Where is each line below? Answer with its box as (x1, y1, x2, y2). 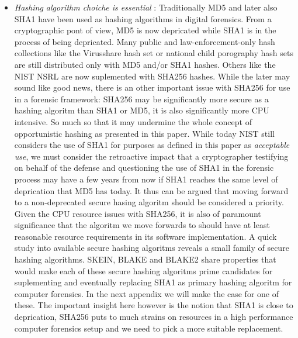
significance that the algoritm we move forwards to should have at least (14, 219, 270, 231)
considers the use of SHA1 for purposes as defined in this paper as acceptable (14, 139, 290, 151)
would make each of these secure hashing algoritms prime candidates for (14, 264, 273, 277)
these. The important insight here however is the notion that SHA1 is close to (14, 299, 293, 311)
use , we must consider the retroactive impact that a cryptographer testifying (14, 150, 289, 162)
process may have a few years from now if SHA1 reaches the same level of (14, 173, 278, 185)
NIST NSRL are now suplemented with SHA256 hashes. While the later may (14, 70, 290, 82)
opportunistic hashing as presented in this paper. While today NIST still (14, 127, 275, 139)
